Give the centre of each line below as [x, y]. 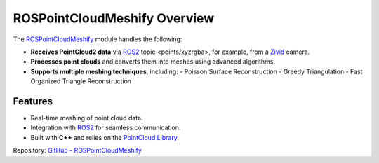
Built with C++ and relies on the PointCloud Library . [105, 137]
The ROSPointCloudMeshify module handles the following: [98, 39]
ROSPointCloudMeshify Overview [114, 18]
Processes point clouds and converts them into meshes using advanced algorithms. [153, 62]
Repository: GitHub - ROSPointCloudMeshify [77, 150]
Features [33, 101]
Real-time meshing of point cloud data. [87, 118]
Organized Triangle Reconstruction [81, 81]
